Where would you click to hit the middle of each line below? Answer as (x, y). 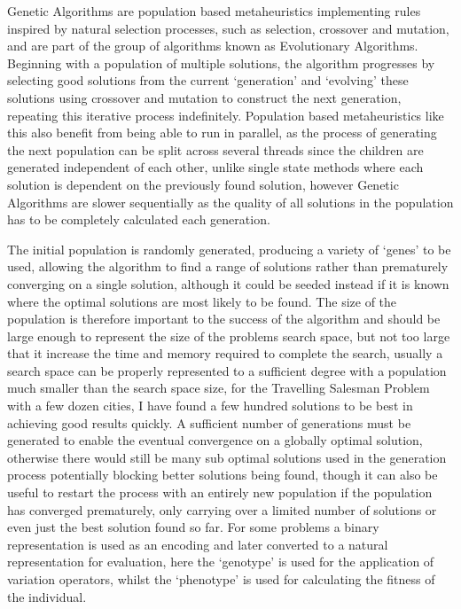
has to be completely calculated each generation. (139, 219)
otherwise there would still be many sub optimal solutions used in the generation (227, 457)
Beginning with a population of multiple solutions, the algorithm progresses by (221, 62)
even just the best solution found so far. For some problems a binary (193, 527)
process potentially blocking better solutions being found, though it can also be (223, 475)
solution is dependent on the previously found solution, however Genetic (203, 184)
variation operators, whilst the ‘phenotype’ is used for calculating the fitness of (221, 579)
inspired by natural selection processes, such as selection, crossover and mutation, (228, 28)
